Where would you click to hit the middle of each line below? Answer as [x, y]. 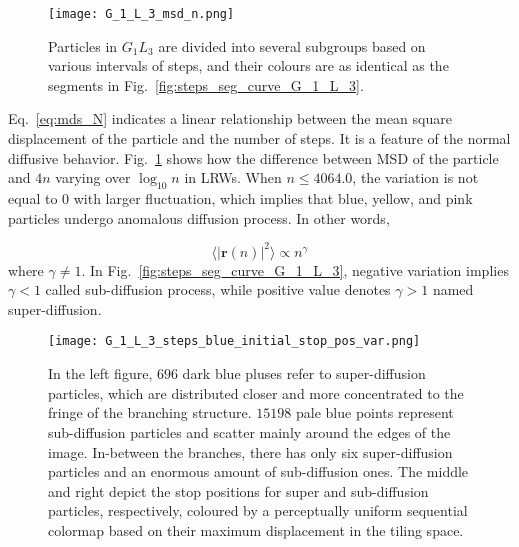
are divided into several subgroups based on [292, 45]
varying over [93, 177]
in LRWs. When [233, 177]
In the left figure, [100, 373]
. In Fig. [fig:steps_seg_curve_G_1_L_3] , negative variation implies [295, 269]
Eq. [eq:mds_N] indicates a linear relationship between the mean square [230, 118]
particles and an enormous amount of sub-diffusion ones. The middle [258, 471]
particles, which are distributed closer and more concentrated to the [256, 392]
